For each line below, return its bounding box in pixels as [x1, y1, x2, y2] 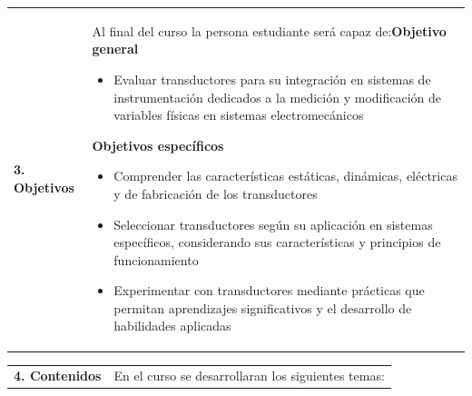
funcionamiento [113, 250, 199, 269]
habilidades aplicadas [113, 316, 231, 335]
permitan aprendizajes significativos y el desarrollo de [113, 298, 412, 317]
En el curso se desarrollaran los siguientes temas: [113, 366, 385, 385]
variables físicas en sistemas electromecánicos [113, 105, 364, 124]
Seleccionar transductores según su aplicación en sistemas [113, 214, 433, 233]
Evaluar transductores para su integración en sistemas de [113, 69, 431, 88]
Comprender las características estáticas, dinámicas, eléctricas [113, 166, 457, 185]
